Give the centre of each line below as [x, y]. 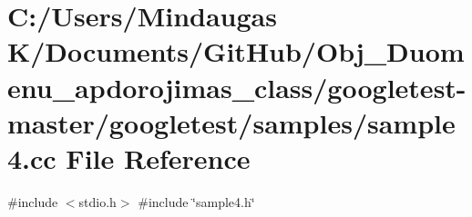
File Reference [158, 158]
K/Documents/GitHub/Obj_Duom [236, 51]
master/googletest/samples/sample [231, 122]
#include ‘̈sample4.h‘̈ [196, 201]
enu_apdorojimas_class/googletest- [237, 87]
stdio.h [97, 201]
